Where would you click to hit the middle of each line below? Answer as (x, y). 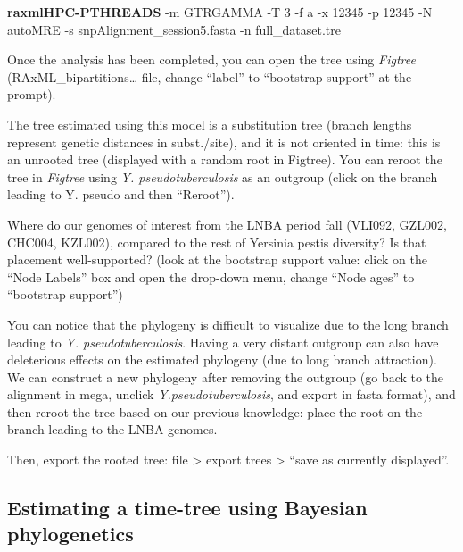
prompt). (32, 94)
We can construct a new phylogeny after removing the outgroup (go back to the (226, 376)
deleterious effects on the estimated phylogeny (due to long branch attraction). (222, 360)
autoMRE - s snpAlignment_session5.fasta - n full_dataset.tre (174, 29)
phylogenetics (70, 534)
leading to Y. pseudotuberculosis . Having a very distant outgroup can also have (223, 342)
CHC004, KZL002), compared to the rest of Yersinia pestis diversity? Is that (217, 242)
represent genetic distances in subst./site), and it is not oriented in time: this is (224, 142)
